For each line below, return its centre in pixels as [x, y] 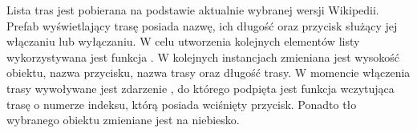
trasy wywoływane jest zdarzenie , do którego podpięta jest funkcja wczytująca [200, 88]
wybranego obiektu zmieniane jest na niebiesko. [123, 120]
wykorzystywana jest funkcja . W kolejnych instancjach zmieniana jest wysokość [203, 56]
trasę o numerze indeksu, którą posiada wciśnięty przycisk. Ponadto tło [182, 104]
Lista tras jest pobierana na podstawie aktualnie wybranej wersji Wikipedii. [193, 10]
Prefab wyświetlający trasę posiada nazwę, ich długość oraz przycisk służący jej [202, 25]
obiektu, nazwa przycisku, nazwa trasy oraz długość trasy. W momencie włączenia [208, 73]
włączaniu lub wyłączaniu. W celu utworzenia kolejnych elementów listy [183, 41]
